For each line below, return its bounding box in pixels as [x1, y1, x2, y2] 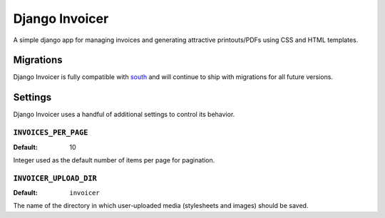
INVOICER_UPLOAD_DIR [13, 173, 98, 183]
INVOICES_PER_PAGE [13, 128, 88, 137]
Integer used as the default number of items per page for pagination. [13, 155, 215, 164]
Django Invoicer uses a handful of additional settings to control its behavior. [13, 110, 235, 119]
